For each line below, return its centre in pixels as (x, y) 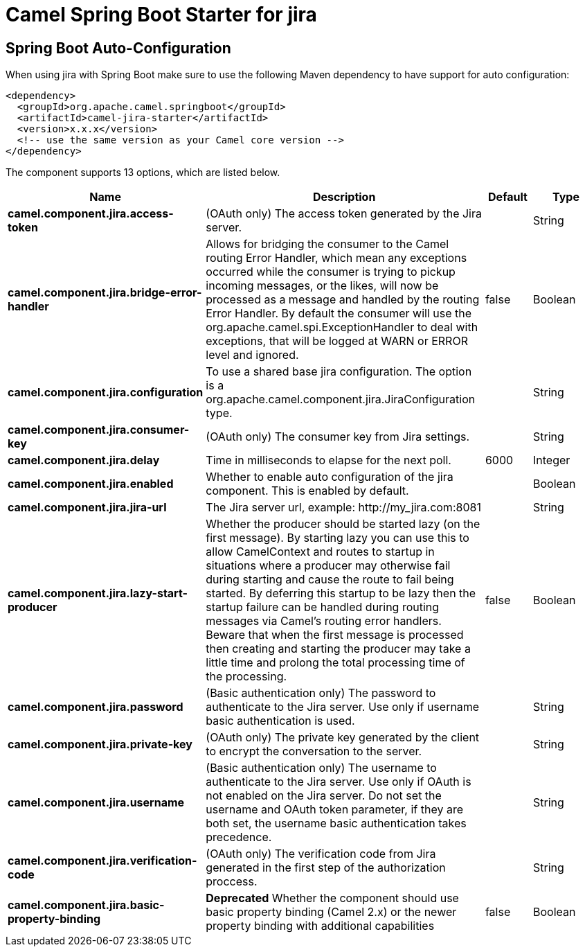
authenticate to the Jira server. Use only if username (343, 707)
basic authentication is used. (280, 721)
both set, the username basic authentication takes (336, 823)
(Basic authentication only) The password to (321, 693)
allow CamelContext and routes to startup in (320, 552)
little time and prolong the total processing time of (335, 663)
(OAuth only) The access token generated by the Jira (344, 214)
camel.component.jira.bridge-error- (105, 293)
